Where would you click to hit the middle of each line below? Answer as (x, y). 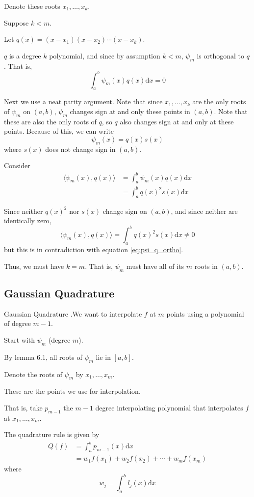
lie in (103, 357)
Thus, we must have (34, 266)
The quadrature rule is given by (52, 434)
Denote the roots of (33, 374)
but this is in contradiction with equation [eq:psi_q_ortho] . (94, 249)
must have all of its (155, 266)
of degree (17, 323)
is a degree (25, 55)
